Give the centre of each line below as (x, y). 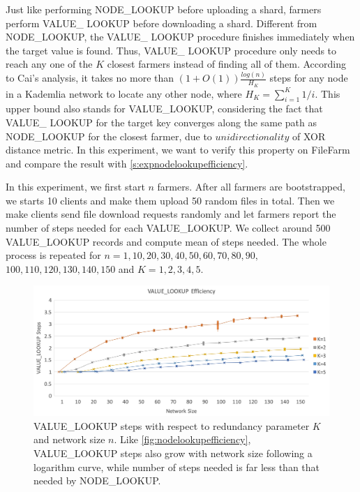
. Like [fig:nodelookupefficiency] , (182, 439)
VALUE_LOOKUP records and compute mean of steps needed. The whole (166, 241)
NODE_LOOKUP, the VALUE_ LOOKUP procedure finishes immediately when (180, 37)
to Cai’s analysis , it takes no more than (90, 78)
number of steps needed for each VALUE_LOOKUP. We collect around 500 (168, 228)
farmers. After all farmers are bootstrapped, (251, 187)
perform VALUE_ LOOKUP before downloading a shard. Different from (162, 23)
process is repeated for (53, 255)
